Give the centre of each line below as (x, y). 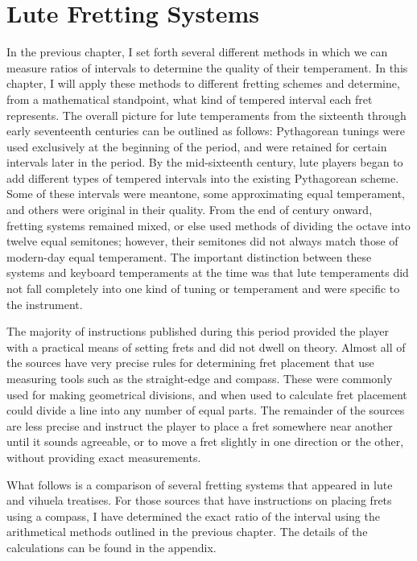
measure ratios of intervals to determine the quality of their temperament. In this (207, 67)
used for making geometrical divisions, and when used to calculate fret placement (207, 394)
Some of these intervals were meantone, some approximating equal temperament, (206, 194)
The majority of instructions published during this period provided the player (198, 331)
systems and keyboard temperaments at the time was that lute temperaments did (208, 272)
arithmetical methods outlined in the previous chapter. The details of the (187, 532)
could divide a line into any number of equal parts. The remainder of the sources (206, 410)
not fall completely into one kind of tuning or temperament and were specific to (203, 289)
